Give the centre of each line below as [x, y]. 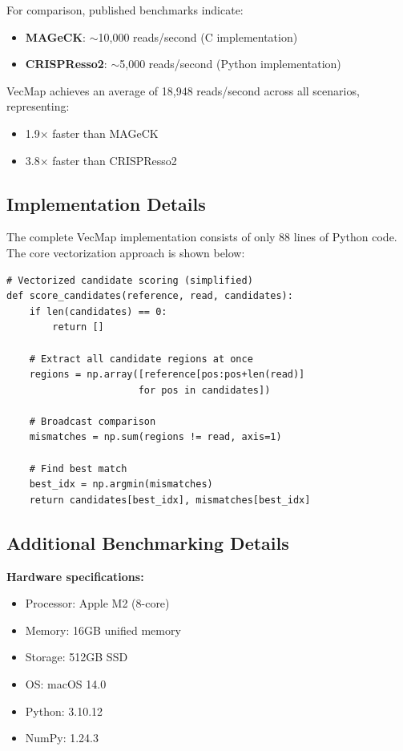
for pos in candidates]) [204, 390]
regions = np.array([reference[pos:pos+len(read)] [167, 375]
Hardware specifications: [75, 576]
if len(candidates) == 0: [98, 311]
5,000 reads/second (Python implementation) [230, 64]
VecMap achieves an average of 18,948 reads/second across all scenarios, [183, 90]
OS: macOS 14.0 [66, 684]
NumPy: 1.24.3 [62, 738]
